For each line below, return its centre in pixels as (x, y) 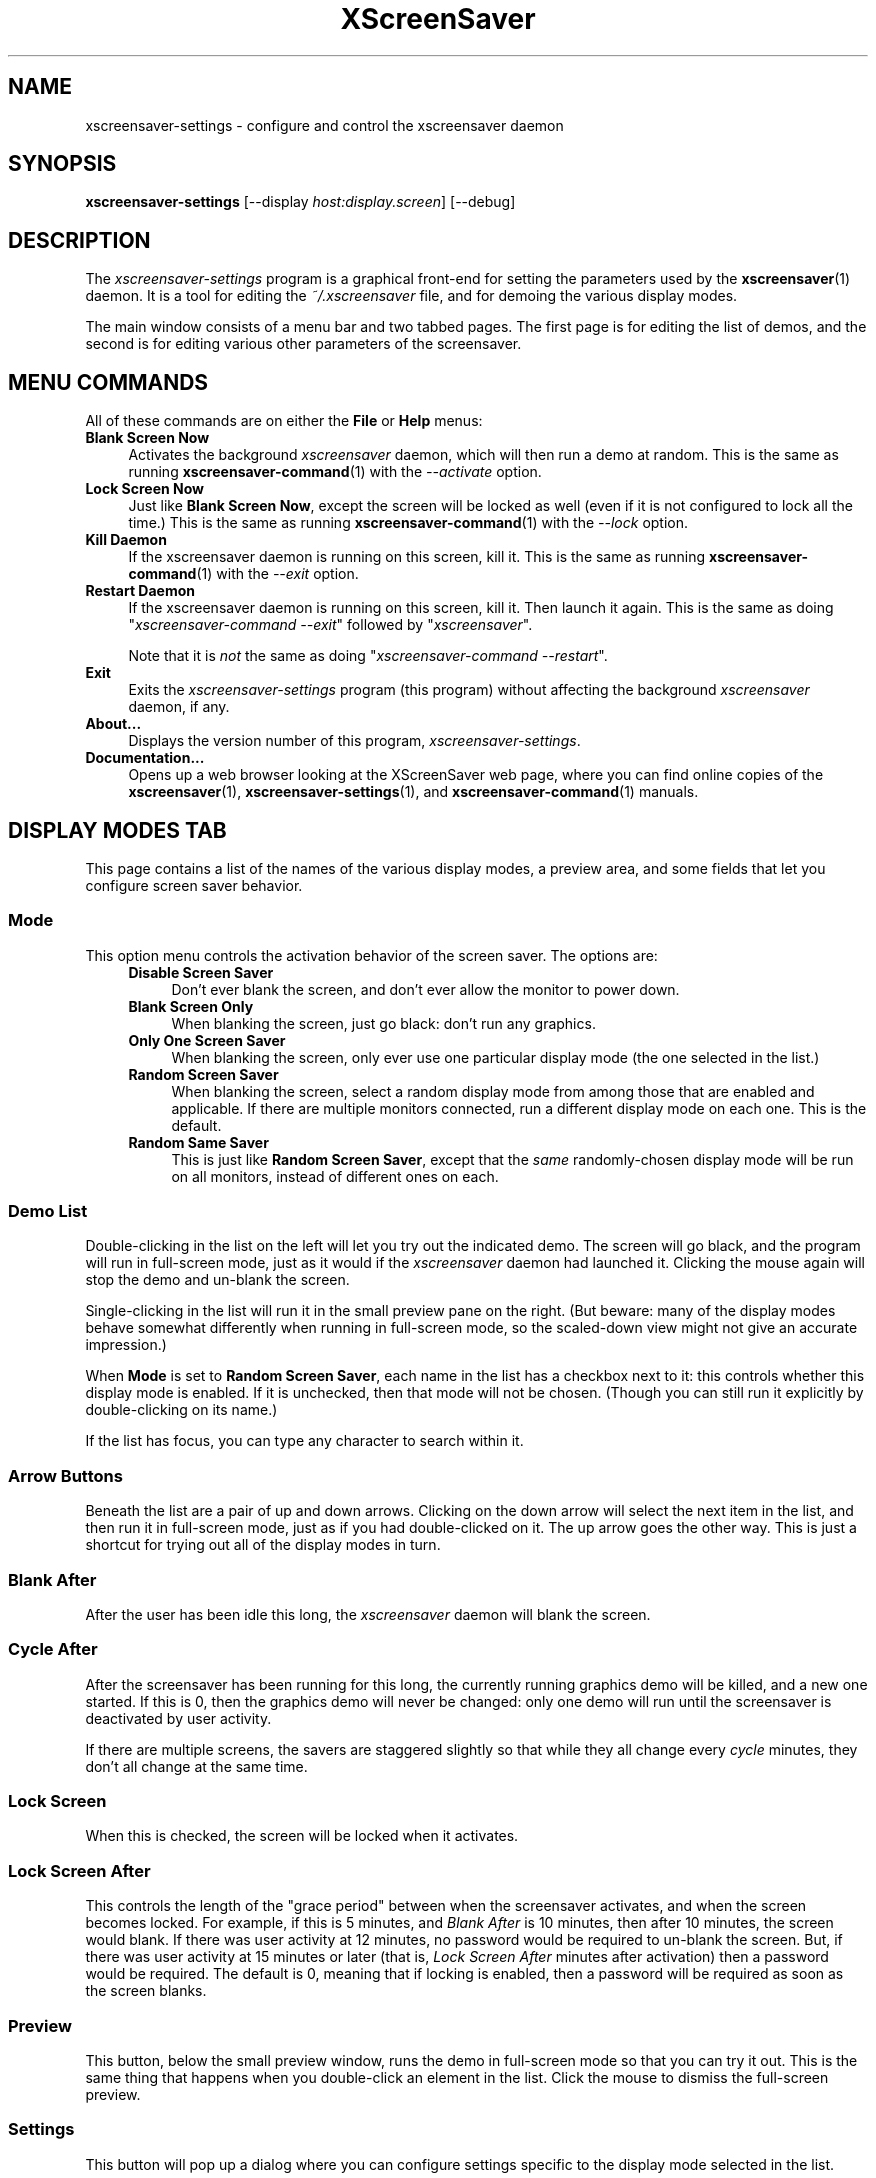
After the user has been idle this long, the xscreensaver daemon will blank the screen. (368, 1614)
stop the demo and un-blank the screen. (217, 1280)
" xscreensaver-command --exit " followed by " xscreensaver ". (330, 625)
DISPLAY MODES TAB (117, 830)
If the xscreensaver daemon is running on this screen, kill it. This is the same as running (417, 557)
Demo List (48, 1211)
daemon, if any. (179, 707)
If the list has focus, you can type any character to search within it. (304, 1441)
